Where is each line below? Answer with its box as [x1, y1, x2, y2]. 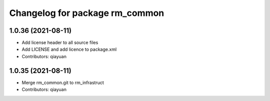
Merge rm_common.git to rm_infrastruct [21, 80, 104, 86]
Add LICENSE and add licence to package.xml [21, 46, 117, 52]
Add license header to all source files [21, 40, 98, 46]
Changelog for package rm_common [9, 7, 164, 18]
